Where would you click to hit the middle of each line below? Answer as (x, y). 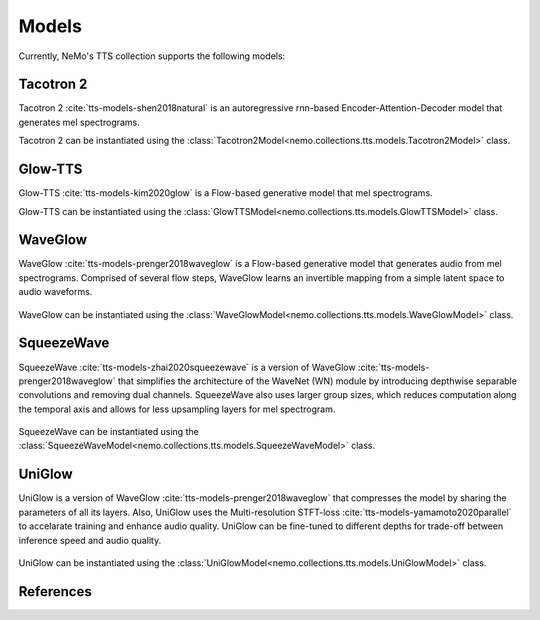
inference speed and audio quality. (90, 540)
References (55, 591)
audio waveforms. (55, 292)
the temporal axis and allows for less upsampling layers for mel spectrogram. (177, 409)
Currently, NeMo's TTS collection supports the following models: (152, 56)
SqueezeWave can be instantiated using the (108, 432)
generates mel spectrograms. (79, 122)
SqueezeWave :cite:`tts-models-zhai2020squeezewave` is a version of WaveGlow (187, 367)
